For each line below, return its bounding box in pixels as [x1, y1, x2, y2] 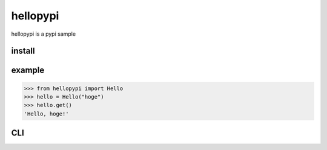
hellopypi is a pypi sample [11, 30, 76, 37]
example [11, 65, 45, 76]
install [11, 46, 35, 56]
